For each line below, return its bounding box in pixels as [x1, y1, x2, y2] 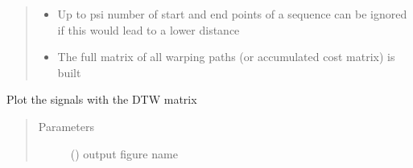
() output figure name [70, 145, 178, 162]
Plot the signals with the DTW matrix [6, 91, 197, 108]
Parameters [38, 117, 94, 134]
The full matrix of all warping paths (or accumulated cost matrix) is [57, 48, 395, 65]
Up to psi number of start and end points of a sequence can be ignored [57, 6, 407, 22]
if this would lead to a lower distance [57, 21, 240, 38]
